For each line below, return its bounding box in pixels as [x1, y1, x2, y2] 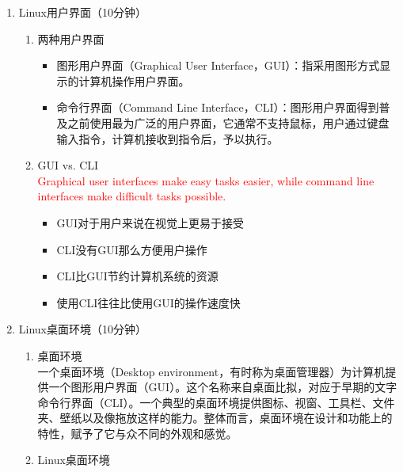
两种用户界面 [37, 30, 105, 47]
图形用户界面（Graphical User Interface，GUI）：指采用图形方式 [56, 57, 380, 74]
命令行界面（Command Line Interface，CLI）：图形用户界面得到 [56, 99, 379, 116]
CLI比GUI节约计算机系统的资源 [56, 268, 219, 284]
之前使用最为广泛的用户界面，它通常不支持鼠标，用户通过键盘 [67, 114, 390, 131]
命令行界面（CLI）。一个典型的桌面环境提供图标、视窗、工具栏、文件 [37, 394, 395, 410]
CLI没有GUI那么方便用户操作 [56, 241, 207, 257]
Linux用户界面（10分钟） [18, 4, 147, 20]
